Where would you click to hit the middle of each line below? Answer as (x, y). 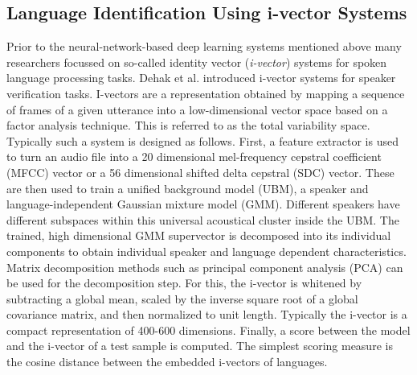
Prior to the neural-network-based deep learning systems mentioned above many (204, 46)
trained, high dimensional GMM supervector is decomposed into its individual (199, 235)
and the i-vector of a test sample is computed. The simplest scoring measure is (200, 346)
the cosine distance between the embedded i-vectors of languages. (167, 362)
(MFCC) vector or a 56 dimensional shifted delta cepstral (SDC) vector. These (200, 172)
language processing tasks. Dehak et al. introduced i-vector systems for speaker (201, 78)
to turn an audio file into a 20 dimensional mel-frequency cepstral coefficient (194, 157)
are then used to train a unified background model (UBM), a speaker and (188, 188)
